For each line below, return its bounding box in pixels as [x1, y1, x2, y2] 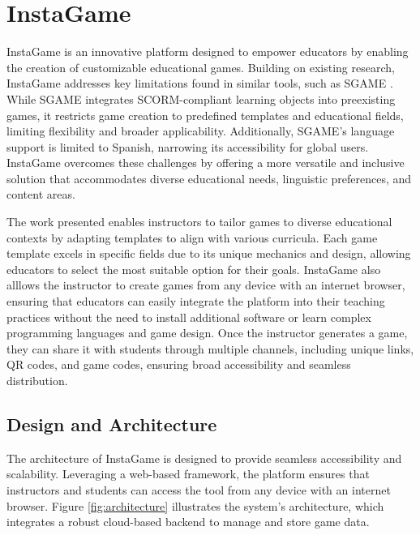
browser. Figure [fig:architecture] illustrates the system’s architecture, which [6, 497, 384, 514]
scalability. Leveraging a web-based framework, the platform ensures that [6, 465, 370, 482]
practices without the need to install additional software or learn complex [6, 308, 371, 325]
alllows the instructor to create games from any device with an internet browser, [6, 276, 405, 293]
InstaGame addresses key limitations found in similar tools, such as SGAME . [6, 75, 393, 92]
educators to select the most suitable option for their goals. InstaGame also [6, 260, 381, 277]
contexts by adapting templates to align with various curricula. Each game [6, 229, 378, 246]
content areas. [6, 186, 75, 203]
